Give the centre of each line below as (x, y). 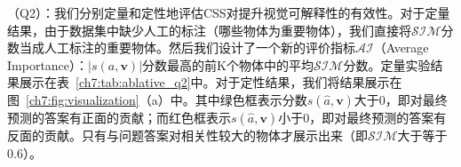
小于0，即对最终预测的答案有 (362, 117)
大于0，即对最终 (401, 99)
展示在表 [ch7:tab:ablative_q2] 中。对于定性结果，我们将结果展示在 (211, 82)
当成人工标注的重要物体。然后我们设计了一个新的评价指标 (187, 48)
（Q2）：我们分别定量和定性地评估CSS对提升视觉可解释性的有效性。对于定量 (229, 12)
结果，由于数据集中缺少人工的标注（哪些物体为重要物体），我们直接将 (209, 30)
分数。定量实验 (387, 64)
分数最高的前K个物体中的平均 (228, 64)
